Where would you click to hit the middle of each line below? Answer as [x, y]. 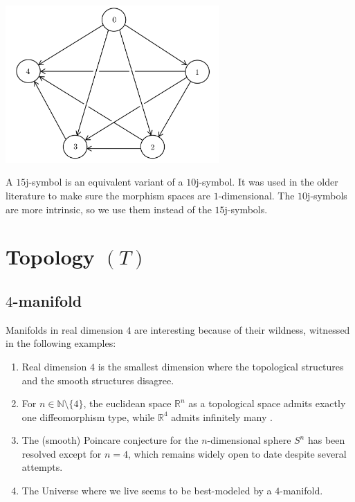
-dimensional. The [256, 195]
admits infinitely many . [222, 416]
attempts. [42, 467]
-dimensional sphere [249, 440]
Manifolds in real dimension [64, 329]
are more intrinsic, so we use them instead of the [109, 209]
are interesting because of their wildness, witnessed [242, 329]
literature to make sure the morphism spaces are [108, 195]
